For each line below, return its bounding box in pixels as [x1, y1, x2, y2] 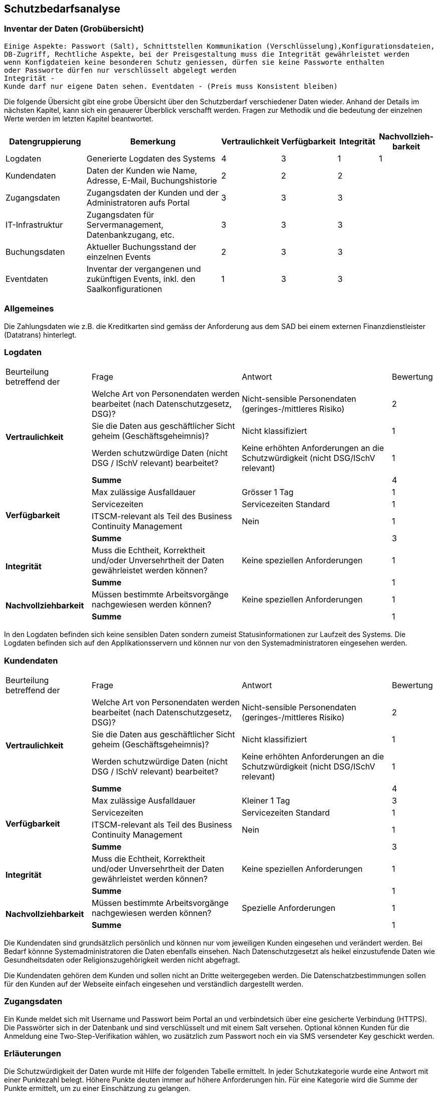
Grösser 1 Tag [242, 487, 294, 498]
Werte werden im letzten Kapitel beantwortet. [4, 114, 154, 123]
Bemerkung [130, 136, 176, 146]
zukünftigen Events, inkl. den [86, 273, 195, 284]
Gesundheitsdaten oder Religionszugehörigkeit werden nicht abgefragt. [4, 956, 240, 965]
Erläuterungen [4, 1048, 61, 1059]
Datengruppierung [9, 136, 81, 146]
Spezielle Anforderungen [242, 903, 336, 913]
